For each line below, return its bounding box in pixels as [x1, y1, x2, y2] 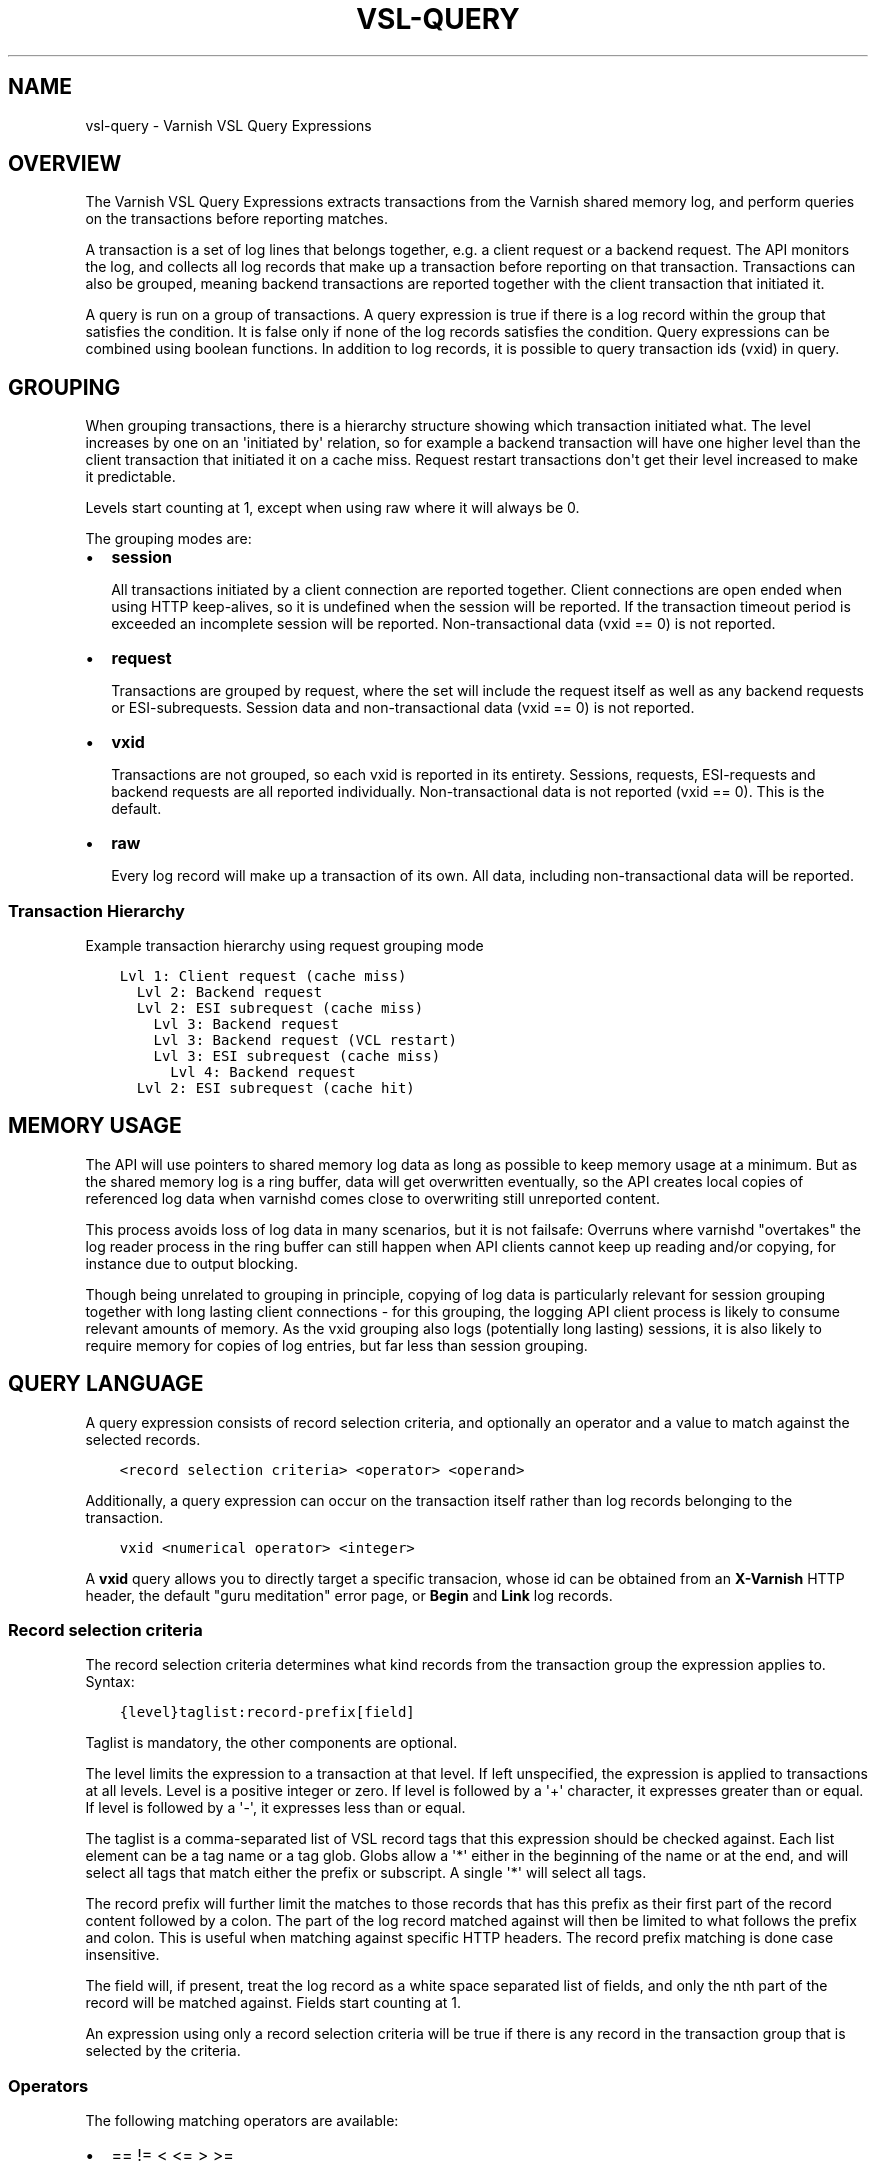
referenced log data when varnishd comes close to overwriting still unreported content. [85, 1189, 660, 1207]
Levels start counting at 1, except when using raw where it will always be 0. [85, 499, 580, 517]
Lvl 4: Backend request [170, 1064, 356, 1081]
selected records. [85, 1430, 201, 1448]
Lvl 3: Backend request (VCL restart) [153, 1032, 457, 1049]
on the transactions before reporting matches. [85, 210, 389, 228]
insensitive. [85, 1946, 160, 1964]
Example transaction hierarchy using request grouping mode [85, 937, 484, 955]
